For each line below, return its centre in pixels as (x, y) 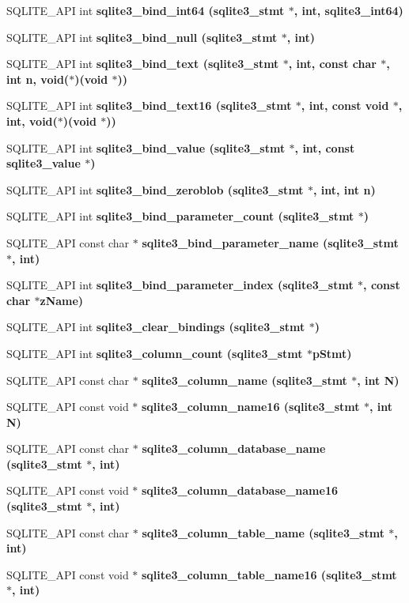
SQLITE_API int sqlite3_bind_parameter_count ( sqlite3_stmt (180, 216)
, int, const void (345, 106)
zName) (62, 300)
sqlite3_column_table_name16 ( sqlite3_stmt (269, 574)
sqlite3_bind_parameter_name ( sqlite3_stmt (270, 242)
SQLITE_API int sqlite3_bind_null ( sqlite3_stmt (142, 37)
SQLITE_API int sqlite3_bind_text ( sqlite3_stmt (143, 64)
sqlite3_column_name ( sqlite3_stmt (244, 380)
